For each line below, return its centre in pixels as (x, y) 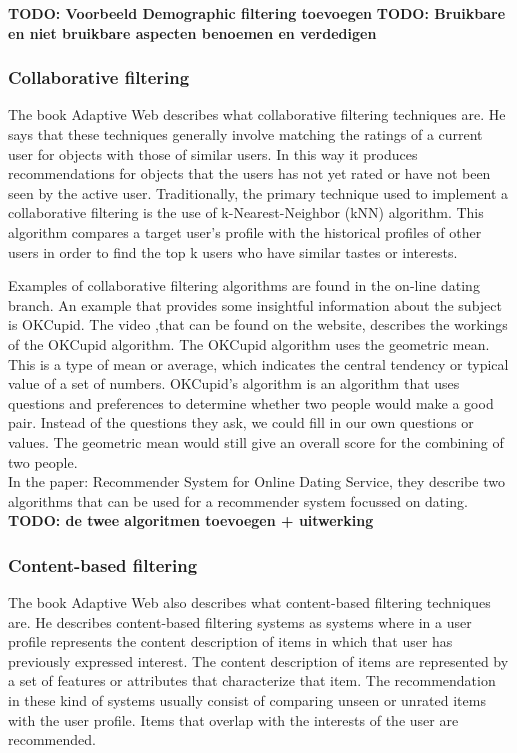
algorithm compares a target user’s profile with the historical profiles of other (245, 231)
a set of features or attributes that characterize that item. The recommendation (252, 680)
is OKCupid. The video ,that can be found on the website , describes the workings (258, 324)
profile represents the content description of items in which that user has (230, 641)
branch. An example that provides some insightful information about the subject (255, 304)
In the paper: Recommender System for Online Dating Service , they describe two (256, 481)
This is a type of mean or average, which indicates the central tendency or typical (258, 363)
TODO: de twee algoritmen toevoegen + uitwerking (191, 520)
